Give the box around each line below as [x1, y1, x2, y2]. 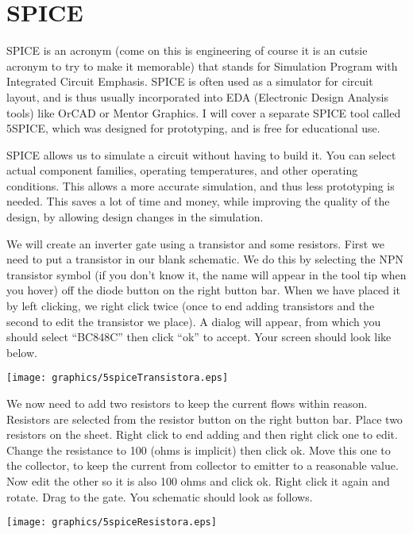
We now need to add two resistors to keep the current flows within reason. [6, 395, 368, 412]
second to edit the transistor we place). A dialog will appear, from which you [6, 313, 381, 329]
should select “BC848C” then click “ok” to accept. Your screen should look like [6, 328, 392, 345]
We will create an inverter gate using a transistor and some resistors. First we [6, 235, 384, 252]
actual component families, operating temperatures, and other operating [6, 162, 358, 179]
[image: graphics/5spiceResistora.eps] [6, 517, 217, 528]
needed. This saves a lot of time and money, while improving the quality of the [6, 193, 390, 209]
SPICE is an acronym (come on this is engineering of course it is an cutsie [6, 42, 368, 59]
